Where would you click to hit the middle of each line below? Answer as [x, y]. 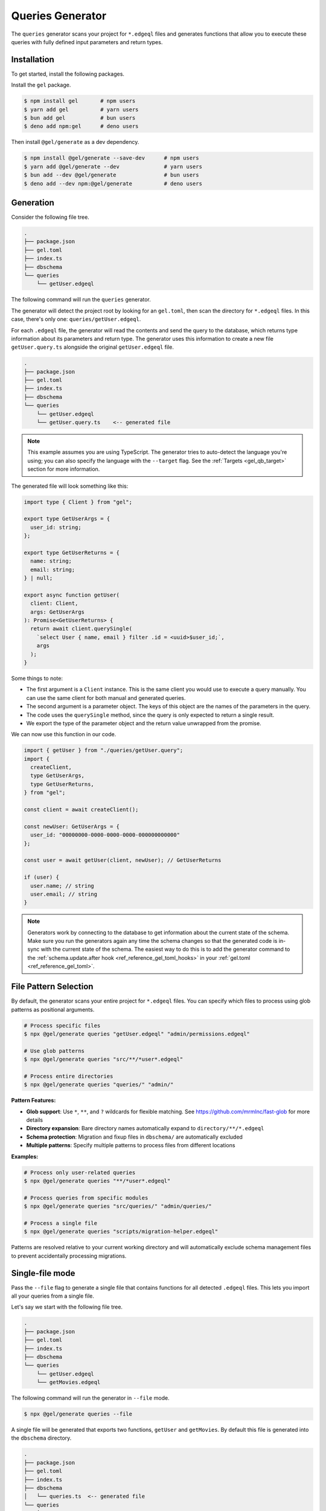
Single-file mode [43, 1273]
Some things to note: [37, 678]
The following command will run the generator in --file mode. [90, 1398]
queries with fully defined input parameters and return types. [87, 42]
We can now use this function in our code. [64, 734]
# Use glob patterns [54, 1051]
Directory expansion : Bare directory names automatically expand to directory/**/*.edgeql [145, 1128]
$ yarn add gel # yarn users [81, 109]
